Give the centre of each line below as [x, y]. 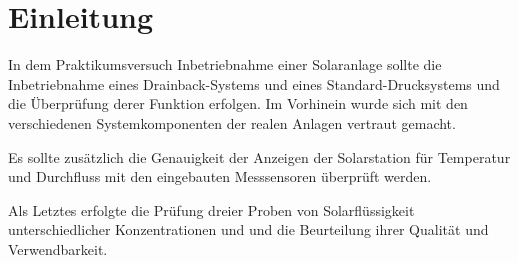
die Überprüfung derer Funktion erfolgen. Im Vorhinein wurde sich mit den [238, 103]
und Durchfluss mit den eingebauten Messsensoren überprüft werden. [220, 176]
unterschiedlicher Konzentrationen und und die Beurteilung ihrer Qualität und [248, 229]
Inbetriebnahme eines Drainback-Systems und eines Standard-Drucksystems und [254, 83]
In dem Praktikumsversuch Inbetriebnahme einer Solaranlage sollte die [225, 64]
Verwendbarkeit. [58, 248]
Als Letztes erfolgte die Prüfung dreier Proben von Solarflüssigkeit [211, 209]
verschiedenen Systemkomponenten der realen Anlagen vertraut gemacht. [232, 122]
